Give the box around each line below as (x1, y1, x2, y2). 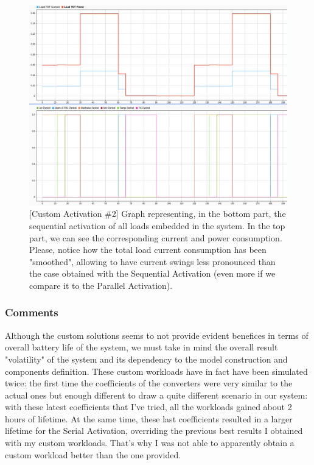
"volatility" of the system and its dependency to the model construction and (5, 352, 288, 365)
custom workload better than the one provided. (5, 448, 181, 461)
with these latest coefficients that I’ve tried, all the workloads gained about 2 (5, 400, 292, 413)
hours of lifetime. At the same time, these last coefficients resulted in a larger (5, 412, 293, 425)
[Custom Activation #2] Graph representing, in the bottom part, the (29, 207, 286, 220)
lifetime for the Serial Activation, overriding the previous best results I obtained (5, 424, 303, 437)
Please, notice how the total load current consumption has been (29, 243, 267, 256)
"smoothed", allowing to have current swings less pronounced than (29, 255, 276, 268)
